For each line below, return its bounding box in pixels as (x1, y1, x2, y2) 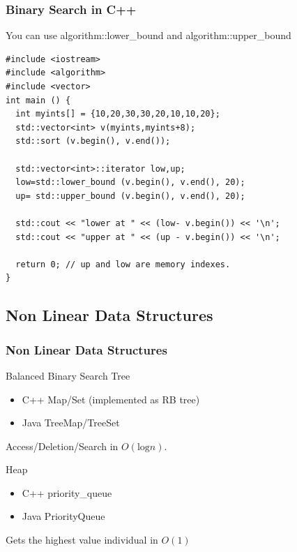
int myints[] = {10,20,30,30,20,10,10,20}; (15, 109, 220, 119)
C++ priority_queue (22, 485, 112, 500)
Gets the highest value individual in (6, 532, 158, 547)
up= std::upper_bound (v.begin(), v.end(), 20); (15, 191, 245, 201)
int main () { (6, 95, 71, 105)
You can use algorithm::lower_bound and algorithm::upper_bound (6, 28, 291, 43)
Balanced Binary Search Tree (6, 368, 130, 382)
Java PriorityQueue (22, 509, 105, 523)
